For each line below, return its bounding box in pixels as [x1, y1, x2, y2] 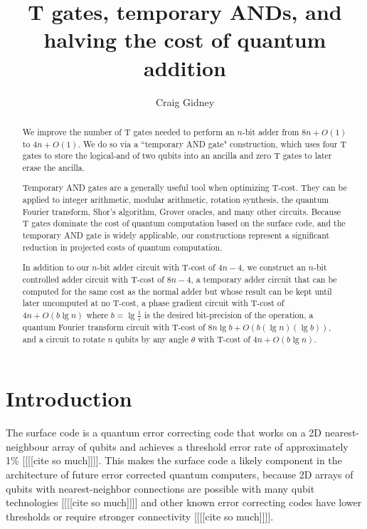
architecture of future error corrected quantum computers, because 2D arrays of [6, 466, 353, 481]
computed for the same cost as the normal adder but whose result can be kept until [22, 285, 332, 297]
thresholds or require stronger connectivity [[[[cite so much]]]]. [6, 508, 274, 523]
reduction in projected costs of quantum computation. [22, 241, 223, 253]
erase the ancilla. [22, 161, 85, 173]
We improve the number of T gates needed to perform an [22, 125, 235, 137]
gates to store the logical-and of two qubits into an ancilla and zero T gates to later [22, 150, 332, 162]
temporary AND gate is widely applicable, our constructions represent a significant [22, 229, 330, 241]
